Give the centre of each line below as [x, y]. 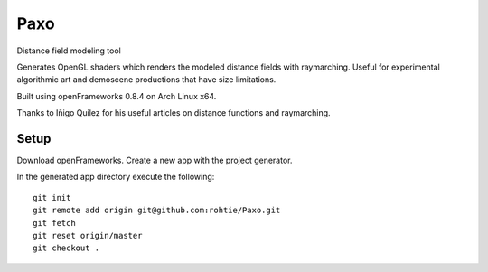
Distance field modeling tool [69, 51]
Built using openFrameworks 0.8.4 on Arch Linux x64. [117, 96]
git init [52, 197]
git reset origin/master [88, 235]
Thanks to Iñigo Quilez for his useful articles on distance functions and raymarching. [174, 113]
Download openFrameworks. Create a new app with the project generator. [155, 160]
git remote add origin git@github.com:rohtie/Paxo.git [157, 211]
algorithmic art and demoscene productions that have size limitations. [146, 80]
